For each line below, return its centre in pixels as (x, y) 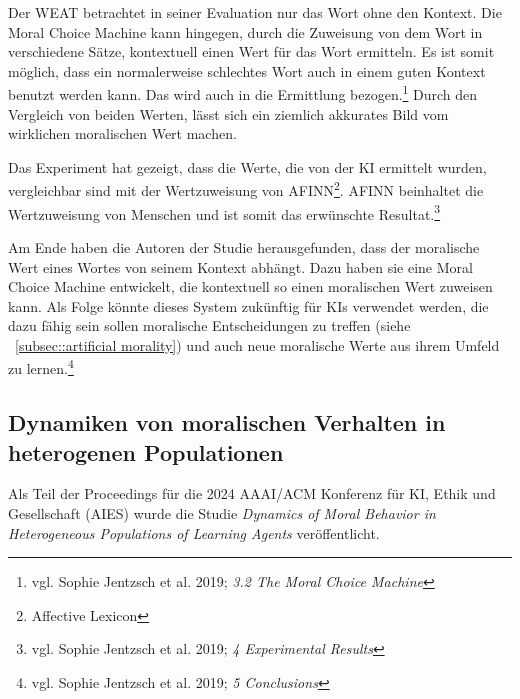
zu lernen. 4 (41, 367)
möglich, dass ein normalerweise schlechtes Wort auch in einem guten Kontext (247, 70)
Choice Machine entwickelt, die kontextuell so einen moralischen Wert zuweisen (250, 286)
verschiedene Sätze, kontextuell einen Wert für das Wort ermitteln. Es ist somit (251, 51)
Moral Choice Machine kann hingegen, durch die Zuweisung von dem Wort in (245, 31)
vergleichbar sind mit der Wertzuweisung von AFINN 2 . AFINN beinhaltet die (246, 189)
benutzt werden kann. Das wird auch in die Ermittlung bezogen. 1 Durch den (243, 93)
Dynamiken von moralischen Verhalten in (227, 422)
